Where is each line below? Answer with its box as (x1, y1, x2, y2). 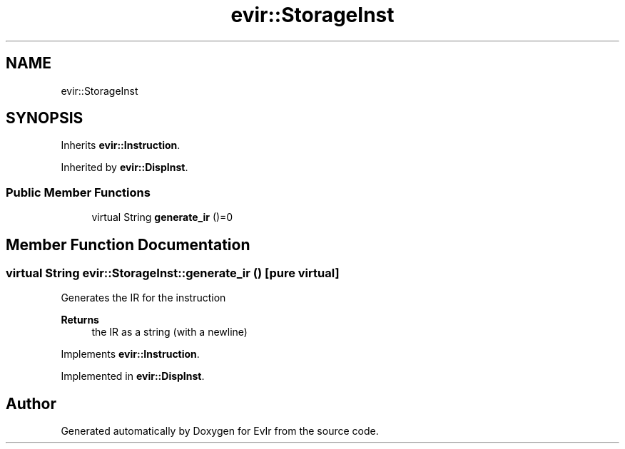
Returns (61, 314, 99, 326)
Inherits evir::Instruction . (61, 139, 181, 152)
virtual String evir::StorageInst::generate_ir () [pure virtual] (6, 266, 340, 281)
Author (6, 394, 56, 413)
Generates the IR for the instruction (61, 291, 226, 304)
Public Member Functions (6, 185, 151, 200)
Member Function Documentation (6, 235, 250, 254)
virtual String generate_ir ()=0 (91, 211, 233, 224)
